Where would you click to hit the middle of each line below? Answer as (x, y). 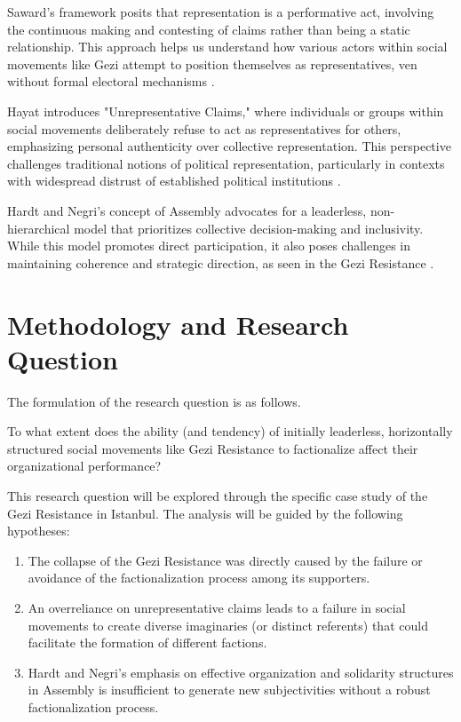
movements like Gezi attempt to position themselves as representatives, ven (212, 63)
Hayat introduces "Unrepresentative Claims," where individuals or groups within (226, 111)
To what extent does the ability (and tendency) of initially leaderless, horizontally (230, 431)
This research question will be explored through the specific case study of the (218, 496)
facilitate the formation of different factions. (147, 643)
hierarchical (39, 228)
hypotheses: (39, 531)
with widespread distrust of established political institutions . (174, 181)
